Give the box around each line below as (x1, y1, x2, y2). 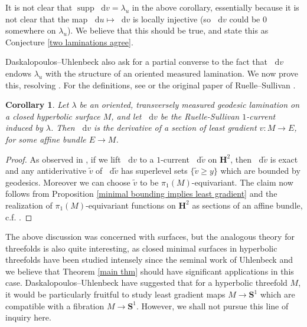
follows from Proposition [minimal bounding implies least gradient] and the (5, 187, 277, 200)
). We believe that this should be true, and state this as (67, 24, 269, 37)
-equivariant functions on (86, 199, 176, 211)
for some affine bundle (5, 133, 86, 145)
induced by (5, 121, 43, 134)
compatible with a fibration (5, 299, 104, 312)
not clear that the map (5, 12, 88, 25)
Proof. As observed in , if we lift (5, 153, 121, 165)
